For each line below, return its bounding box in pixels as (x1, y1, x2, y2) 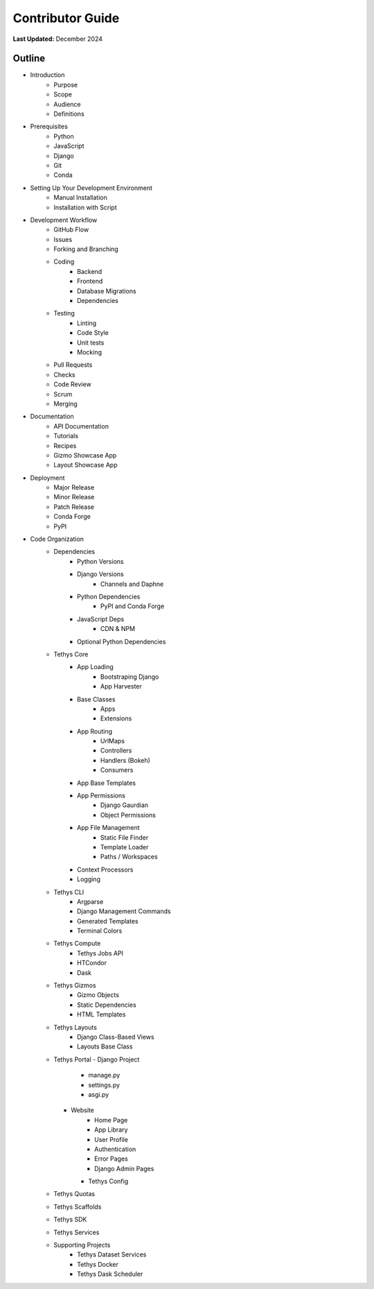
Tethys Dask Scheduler (77, 1270, 143, 1279)
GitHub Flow (53, 225, 89, 234)
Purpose (53, 80, 78, 89)
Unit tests (77, 338, 105, 347)
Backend (77, 267, 103, 275)
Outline (12, 53, 45, 64)
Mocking (77, 348, 102, 356)
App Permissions (77, 791, 126, 800)
